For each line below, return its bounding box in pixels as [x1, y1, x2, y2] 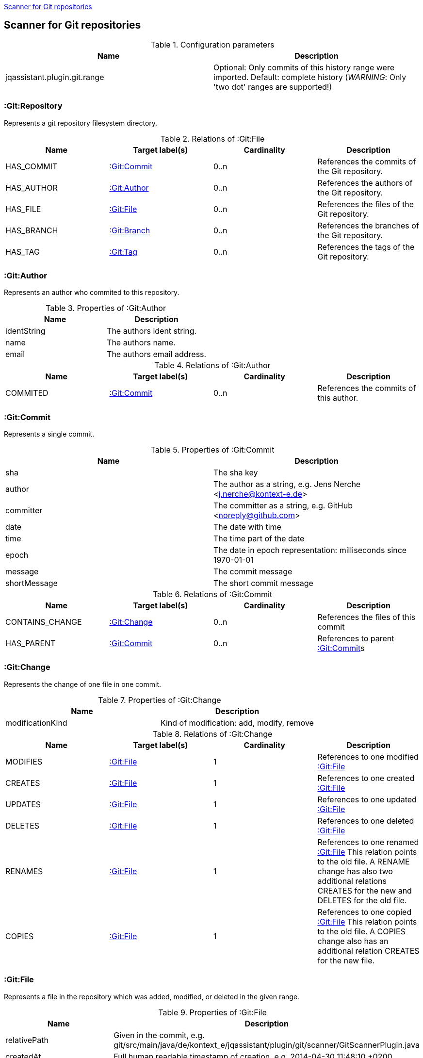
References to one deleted [317, 815, 414, 826]
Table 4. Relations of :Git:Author [154, 360, 271, 371]
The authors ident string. [107, 326, 197, 336]
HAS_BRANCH [5, 225, 58, 235]
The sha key [213, 468, 258, 478]
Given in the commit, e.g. [114, 1030, 205, 1040]
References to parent [317, 634, 394, 644]
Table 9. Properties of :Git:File [158, 1007, 267, 1017]
